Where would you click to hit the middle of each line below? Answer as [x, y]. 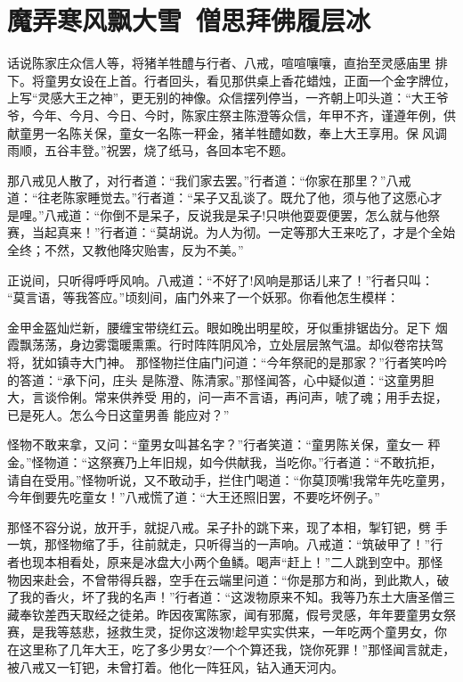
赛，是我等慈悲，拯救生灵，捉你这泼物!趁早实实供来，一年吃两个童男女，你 [227, 632]
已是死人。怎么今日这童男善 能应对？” [118, 414]
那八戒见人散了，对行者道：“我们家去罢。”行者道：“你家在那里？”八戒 [209, 180]
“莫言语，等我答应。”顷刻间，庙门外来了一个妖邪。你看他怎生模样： [203, 297]
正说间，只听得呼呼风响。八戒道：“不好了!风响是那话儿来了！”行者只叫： [221, 279]
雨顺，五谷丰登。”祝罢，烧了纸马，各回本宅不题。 [150, 150]
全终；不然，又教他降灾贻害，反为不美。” [126, 250]
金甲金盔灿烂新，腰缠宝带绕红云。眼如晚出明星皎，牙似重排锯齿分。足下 [219, 327]
